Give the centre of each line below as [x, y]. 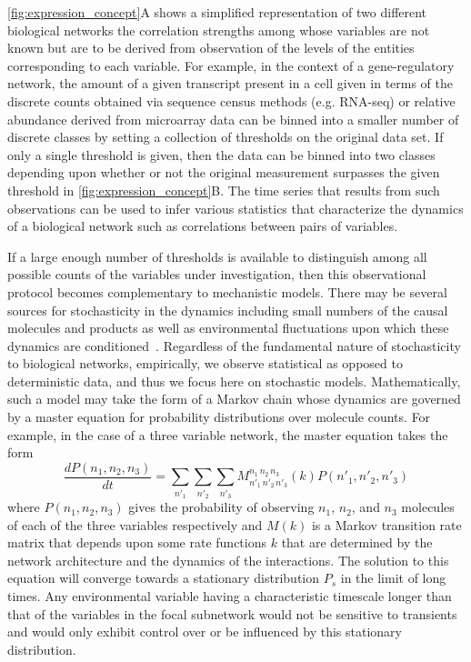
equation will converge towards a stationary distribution [164, 578]
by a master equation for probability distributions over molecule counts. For [219, 417]
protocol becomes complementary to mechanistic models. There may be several [227, 291]
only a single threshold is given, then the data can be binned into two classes [221, 154]
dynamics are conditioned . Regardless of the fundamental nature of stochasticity [234, 345]
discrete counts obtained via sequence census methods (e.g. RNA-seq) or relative [231, 100]
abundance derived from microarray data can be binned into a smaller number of [233, 119]
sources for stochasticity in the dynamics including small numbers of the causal [228, 310]
